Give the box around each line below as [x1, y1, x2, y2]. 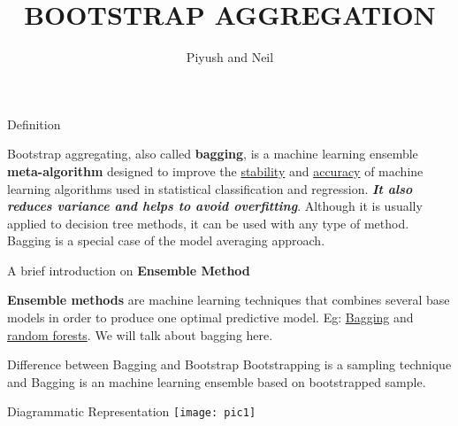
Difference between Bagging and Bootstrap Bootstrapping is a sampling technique [7, 355, 452, 374]
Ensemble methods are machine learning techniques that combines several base [7, 290, 450, 309]
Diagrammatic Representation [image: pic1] [7, 402, 256, 421]
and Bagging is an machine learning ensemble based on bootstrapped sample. [7, 372, 426, 391]
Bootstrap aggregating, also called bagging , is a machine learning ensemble [7, 144, 418, 163]
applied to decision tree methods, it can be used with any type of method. [7, 213, 409, 232]
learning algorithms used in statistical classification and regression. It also [7, 179, 413, 198]
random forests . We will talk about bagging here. [7, 325, 273, 344]
